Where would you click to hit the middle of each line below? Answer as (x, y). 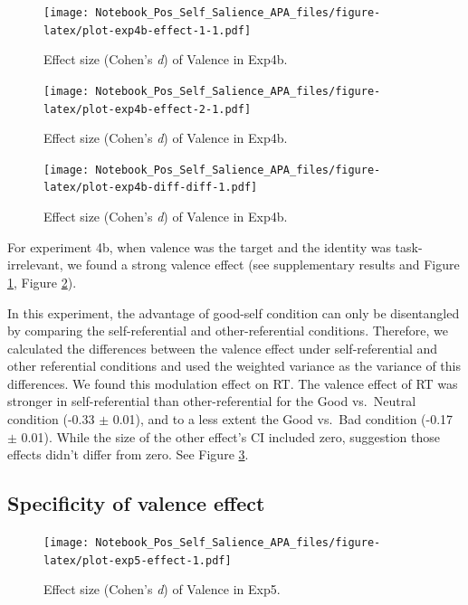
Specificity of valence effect (136, 503)
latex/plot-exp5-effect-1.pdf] (138, 560)
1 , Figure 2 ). (42, 282)
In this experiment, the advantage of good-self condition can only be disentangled (234, 312)
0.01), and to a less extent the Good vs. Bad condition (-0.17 (283, 419)
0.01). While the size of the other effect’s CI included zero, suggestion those (230, 436)
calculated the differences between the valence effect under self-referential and (223, 348)
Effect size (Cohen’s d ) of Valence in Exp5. (162, 589)
